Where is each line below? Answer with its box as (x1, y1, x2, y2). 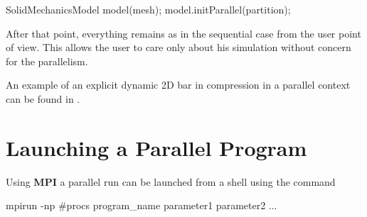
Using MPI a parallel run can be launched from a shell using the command (6, 174, 336, 189)
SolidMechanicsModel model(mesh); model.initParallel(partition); (6, 2, 291, 16)
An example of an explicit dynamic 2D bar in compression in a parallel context (6, 77, 351, 92)
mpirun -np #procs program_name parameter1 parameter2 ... (6, 198, 277, 213)
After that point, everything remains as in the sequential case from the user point (6, 26, 361, 40)
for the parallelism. (6, 53, 88, 68)
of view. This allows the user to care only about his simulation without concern (6, 40, 351, 55)
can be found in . (6, 91, 80, 106)
